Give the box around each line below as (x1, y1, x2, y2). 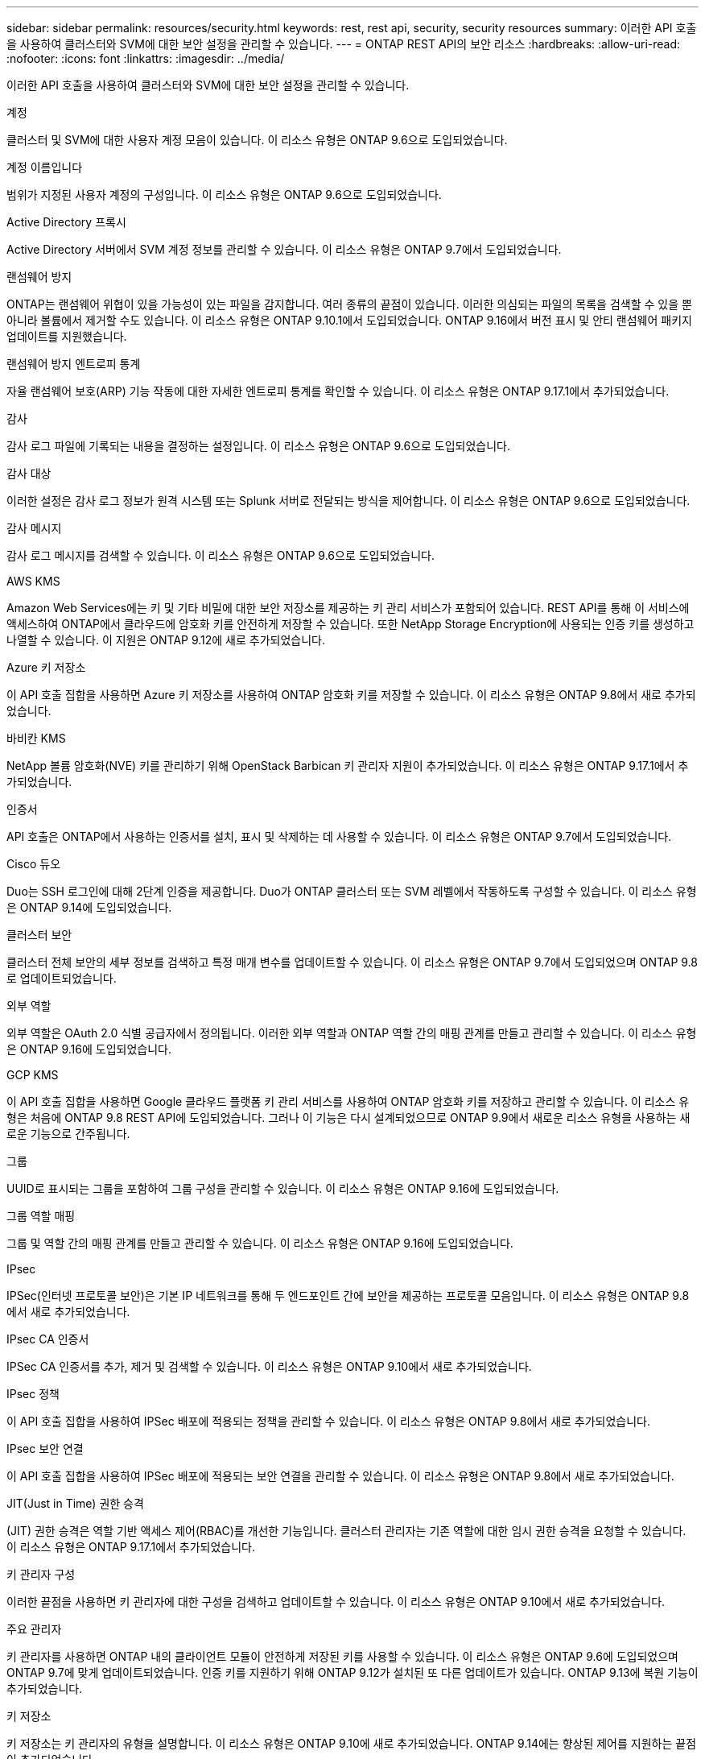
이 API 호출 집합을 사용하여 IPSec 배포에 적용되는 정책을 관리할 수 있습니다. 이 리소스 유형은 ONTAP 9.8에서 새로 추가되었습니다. (6, 1414, 651, 1428)
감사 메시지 (6, 521, 62, 535)
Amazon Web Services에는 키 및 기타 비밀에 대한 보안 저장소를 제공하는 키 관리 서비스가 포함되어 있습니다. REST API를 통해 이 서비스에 (6, 601, 690, 615)
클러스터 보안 (6, 928, 72, 942)
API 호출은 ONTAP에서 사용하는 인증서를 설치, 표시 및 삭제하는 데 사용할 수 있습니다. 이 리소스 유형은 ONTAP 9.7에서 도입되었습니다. (6, 830, 672, 843)
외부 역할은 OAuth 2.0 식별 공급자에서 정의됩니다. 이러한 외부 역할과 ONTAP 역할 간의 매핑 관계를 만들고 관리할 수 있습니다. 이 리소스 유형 (6, 1026, 697, 1040)
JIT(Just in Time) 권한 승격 (6, 1496, 144, 1510)
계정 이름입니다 (6, 160, 83, 174)
